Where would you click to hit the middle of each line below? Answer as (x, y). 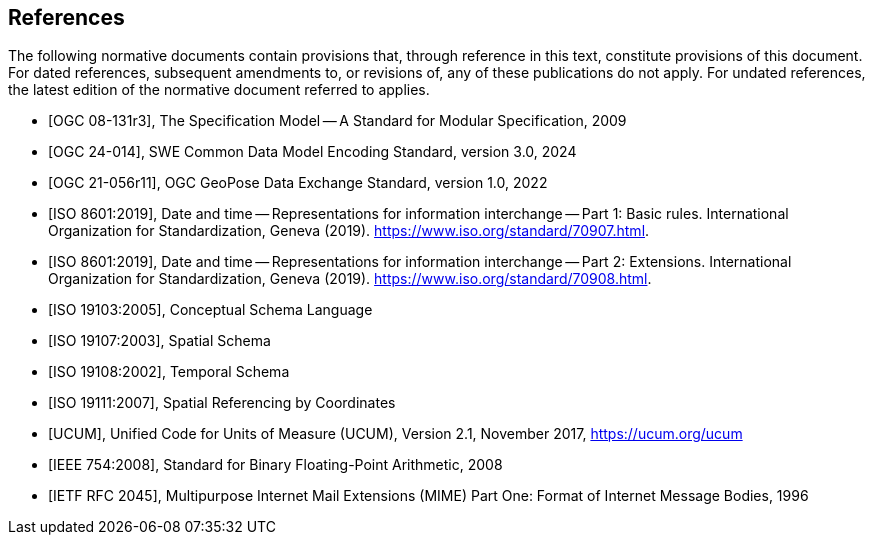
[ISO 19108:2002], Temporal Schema (169, 372)
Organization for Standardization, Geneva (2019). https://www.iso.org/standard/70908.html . (350, 279)
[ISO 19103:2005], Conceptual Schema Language (210, 310)
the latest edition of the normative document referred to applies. (219, 90)
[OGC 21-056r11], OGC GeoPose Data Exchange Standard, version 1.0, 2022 (298, 183)
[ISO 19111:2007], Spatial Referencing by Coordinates (222, 403)
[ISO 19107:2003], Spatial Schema (159, 341)
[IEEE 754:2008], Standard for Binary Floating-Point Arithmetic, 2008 (275, 465)
